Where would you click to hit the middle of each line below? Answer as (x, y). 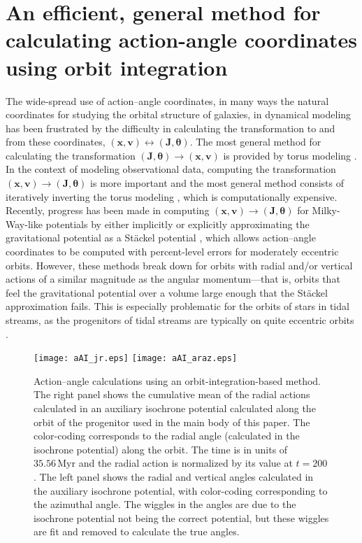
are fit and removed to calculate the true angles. (137, 531)
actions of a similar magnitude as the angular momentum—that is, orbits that (173, 279)
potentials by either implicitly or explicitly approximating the (178, 224)
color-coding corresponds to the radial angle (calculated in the (167, 436)
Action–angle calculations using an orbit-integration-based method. (178, 380)
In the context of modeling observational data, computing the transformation (171, 169)
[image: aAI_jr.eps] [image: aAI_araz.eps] (136, 359)
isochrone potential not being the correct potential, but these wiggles (181, 517)
